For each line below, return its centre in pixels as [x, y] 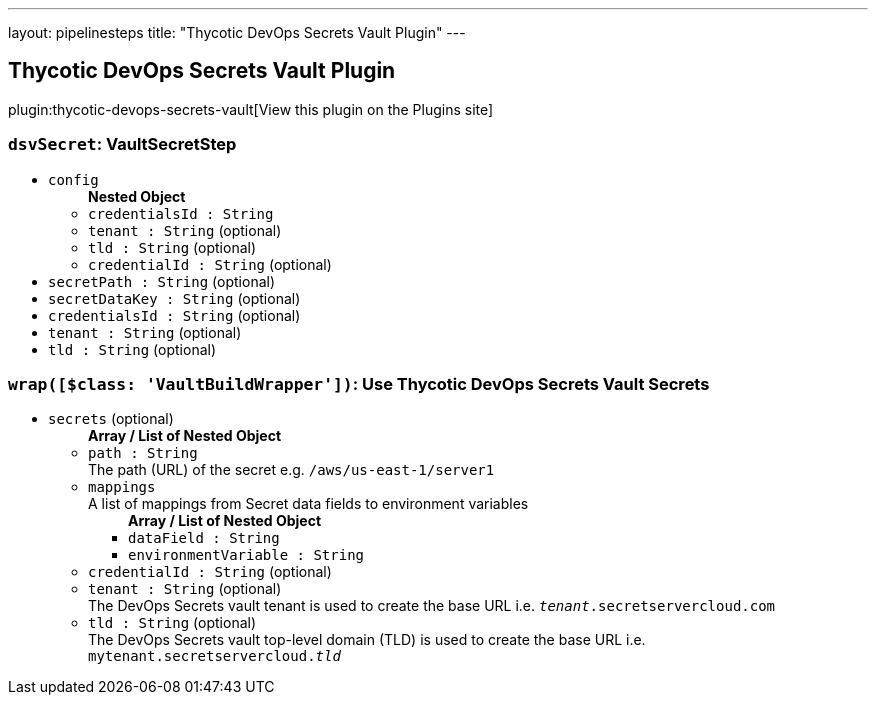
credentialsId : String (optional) [174, 315]
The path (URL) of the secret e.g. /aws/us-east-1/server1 [291, 470]
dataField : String [204, 538]
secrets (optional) [111, 419]
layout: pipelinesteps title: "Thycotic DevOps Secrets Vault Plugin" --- [237, 32]
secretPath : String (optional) [162, 281]
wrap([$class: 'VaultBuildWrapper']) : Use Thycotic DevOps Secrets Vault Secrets [359, 383]
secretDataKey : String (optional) [174, 298]
